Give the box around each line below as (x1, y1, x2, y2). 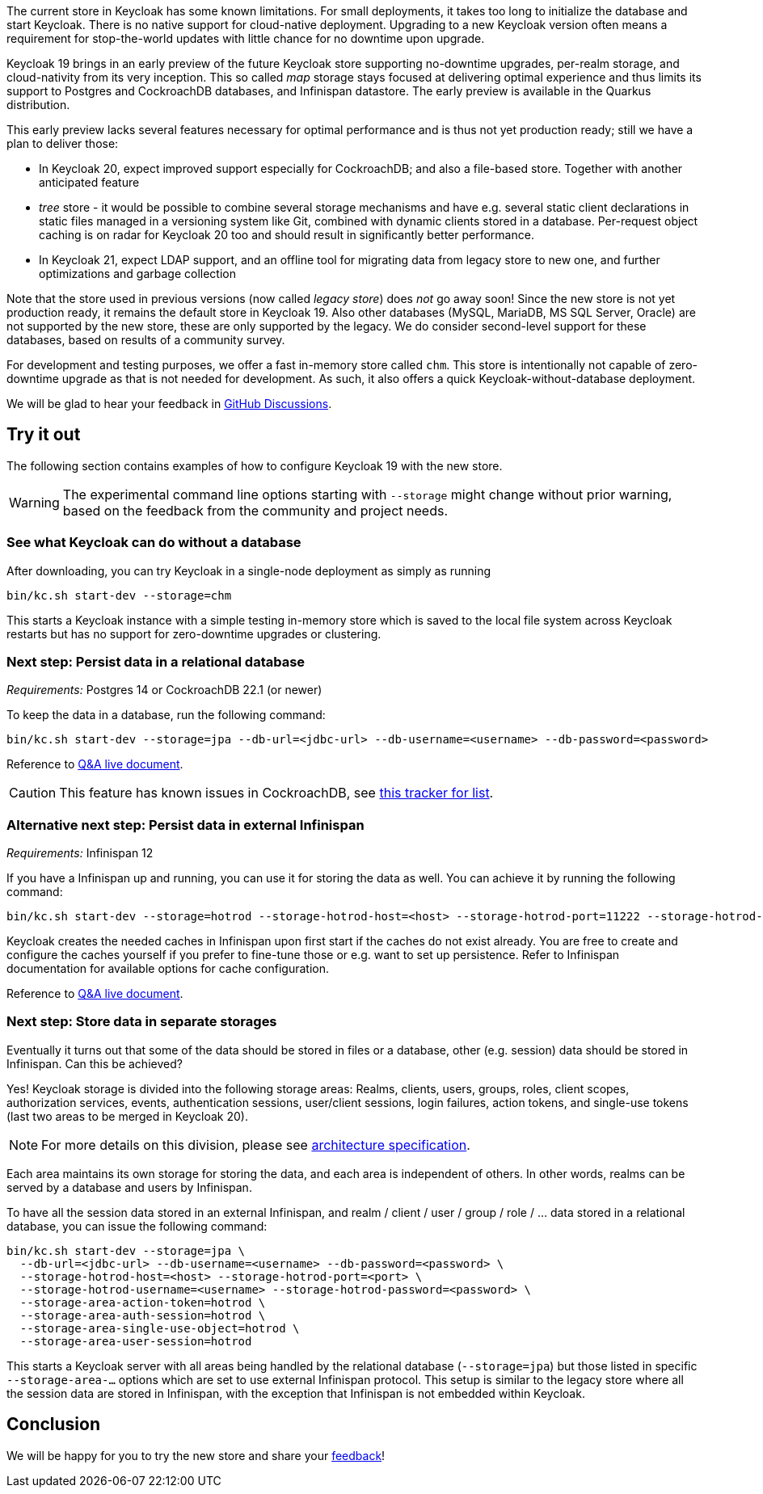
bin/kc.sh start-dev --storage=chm (6, 588, 232, 602)
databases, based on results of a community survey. (6, 333, 285, 347)
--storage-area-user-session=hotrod (19, 1334, 252, 1348)
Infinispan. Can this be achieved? (6, 1056, 183, 1071)
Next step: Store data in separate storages (6, 1013, 277, 1030)
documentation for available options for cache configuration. (6, 962, 329, 976)
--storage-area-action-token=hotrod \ (19, 1295, 266, 1309)
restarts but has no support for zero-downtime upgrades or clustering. (6, 626, 381, 641)
